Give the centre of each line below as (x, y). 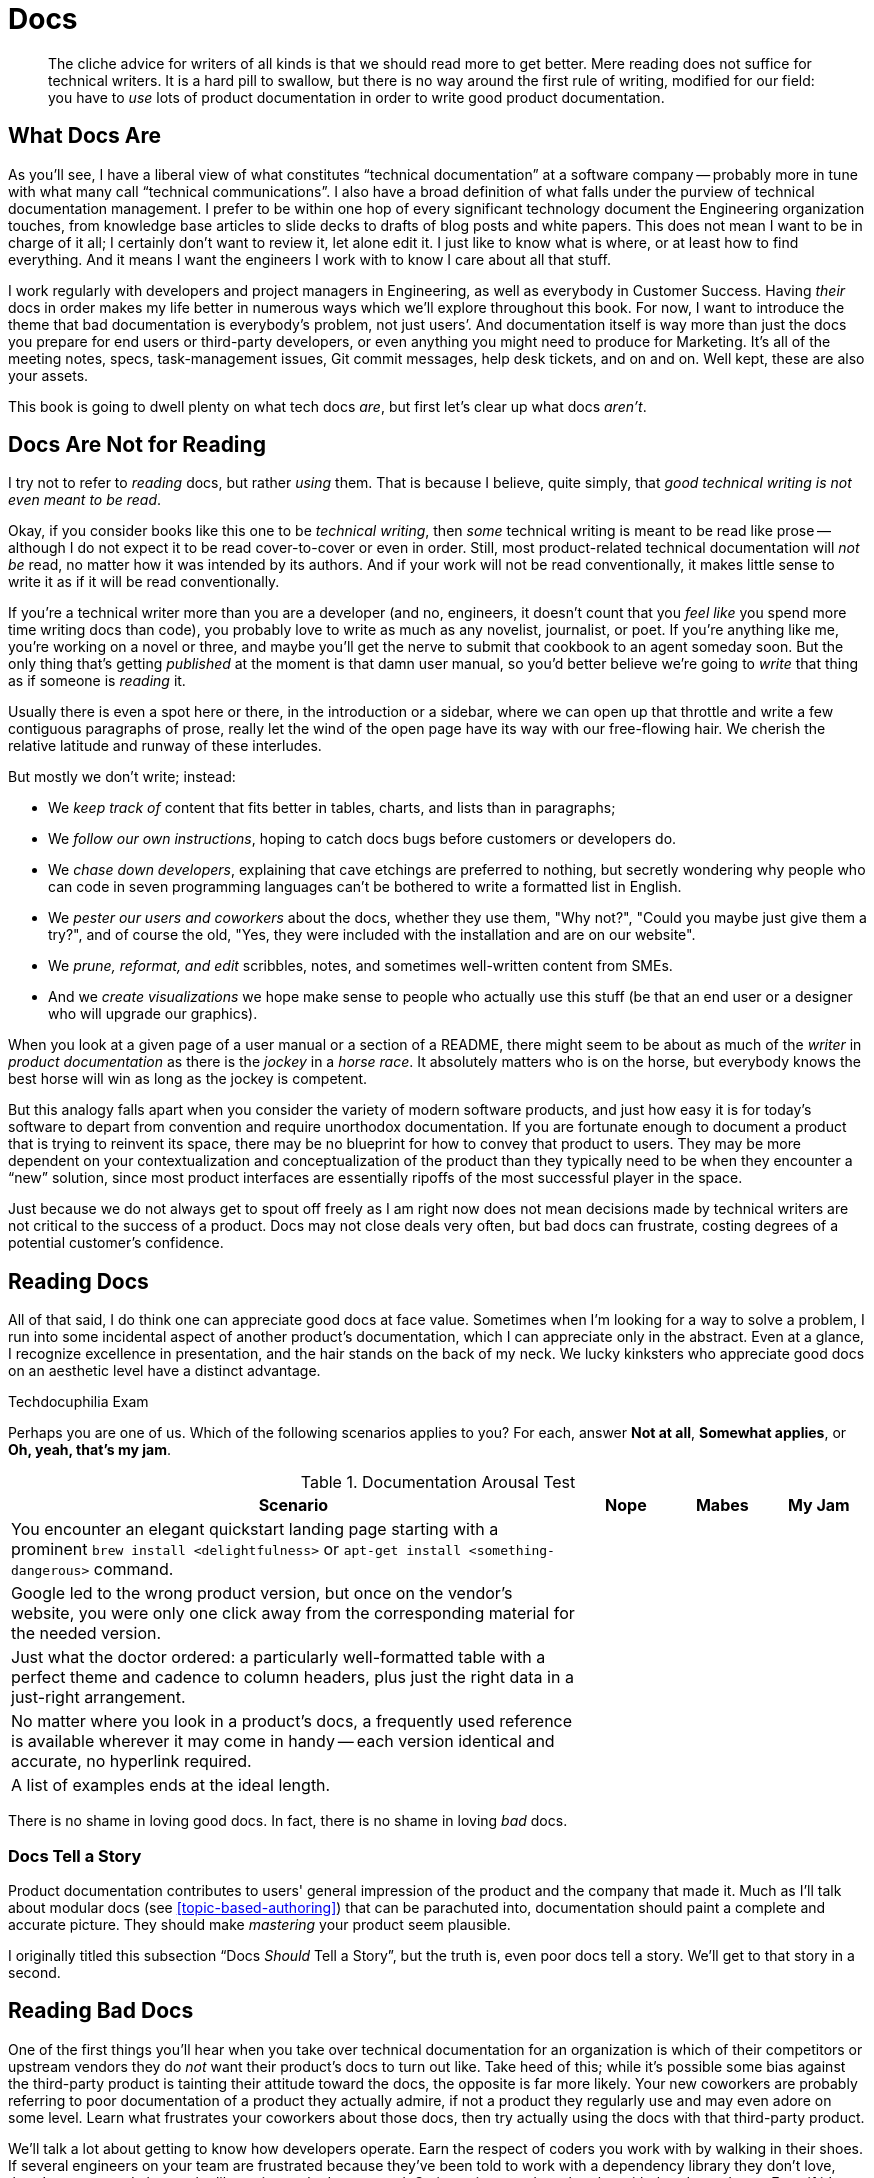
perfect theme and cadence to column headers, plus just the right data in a (292, 1677)
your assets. (48, 375)
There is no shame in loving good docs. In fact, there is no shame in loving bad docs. (288, 1821)
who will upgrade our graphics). (153, 1014)
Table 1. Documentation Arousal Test (438, 1482)
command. (133, 1569)
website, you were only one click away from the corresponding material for (293, 1613)
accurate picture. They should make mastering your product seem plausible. (259, 1925)
